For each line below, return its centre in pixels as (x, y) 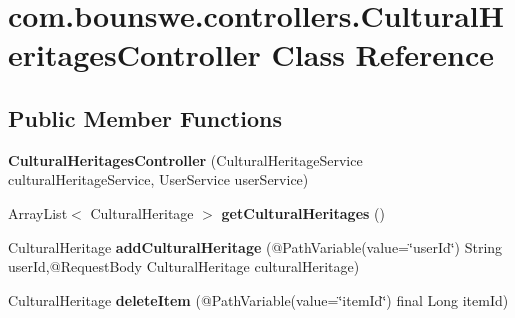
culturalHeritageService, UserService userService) (158, 179)
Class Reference (383, 54)
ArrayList (38, 212)
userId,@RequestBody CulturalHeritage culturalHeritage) (184, 266)
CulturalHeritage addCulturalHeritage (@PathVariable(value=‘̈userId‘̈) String (255, 246)
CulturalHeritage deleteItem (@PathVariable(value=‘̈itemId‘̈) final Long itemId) (258, 299)
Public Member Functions (145, 117)
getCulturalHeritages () (303, 212)
